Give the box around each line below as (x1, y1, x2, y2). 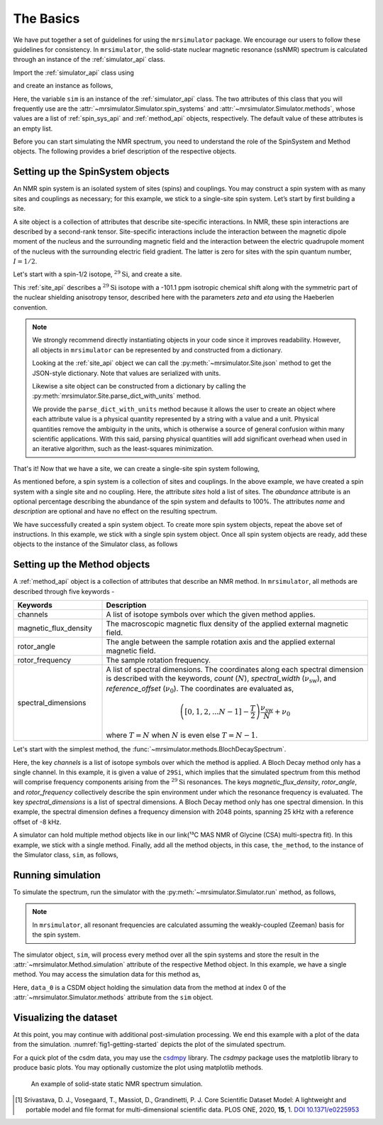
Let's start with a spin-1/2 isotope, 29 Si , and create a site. (13, 269, 182, 278)
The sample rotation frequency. (106, 656, 211, 665)
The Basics (13, 11, 80, 26)
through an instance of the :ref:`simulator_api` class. (13, 55, 166, 64)
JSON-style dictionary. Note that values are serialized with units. (32, 369, 221, 377)
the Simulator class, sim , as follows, (13, 851, 118, 859)
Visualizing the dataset (13, 1011, 118, 1023)
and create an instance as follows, (13, 82, 113, 90)
